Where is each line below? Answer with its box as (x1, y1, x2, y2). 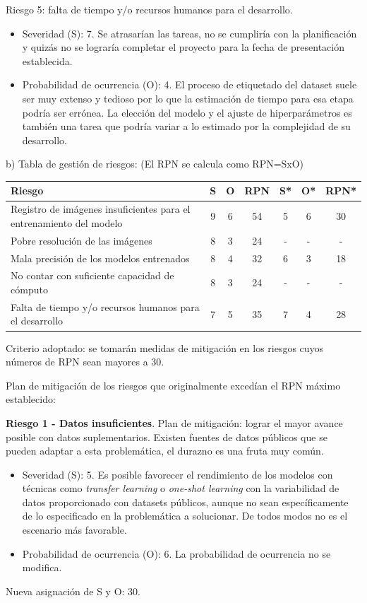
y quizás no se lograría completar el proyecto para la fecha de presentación (22, 40, 344, 54)
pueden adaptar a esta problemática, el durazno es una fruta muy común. (6, 443, 324, 458)
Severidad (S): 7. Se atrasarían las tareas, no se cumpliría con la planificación (22, 25, 357, 40)
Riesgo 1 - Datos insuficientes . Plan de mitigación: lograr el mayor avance (6, 415, 343, 430)
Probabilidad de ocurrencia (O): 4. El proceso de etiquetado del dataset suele (22, 77, 357, 92)
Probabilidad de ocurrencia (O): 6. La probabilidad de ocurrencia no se (22, 546, 331, 561)
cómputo (11, 282, 48, 296)
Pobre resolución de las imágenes (11, 233, 152, 247)
